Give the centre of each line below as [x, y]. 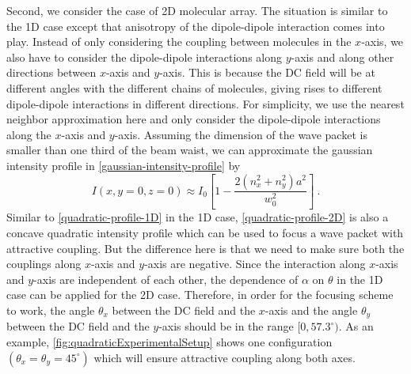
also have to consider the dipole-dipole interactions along [144, 57]
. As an [356, 326]
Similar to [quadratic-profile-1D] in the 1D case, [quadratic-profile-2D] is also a [198, 217]
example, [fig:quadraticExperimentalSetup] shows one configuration [169, 342]
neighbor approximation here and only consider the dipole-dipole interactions [194, 119]
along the [29, 134]
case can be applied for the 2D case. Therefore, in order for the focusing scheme [200, 295]
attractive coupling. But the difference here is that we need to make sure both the [205, 248]
